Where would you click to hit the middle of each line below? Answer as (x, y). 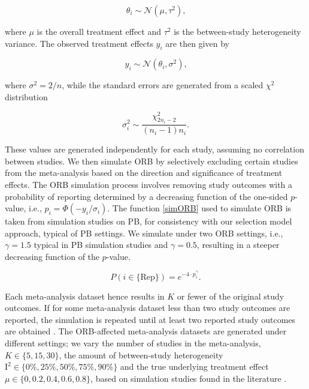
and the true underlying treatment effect (194, 366)
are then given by (197, 43)
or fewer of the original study (231, 296)
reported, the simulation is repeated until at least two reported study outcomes (150, 319)
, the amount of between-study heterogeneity (141, 354)
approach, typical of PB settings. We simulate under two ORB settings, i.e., (144, 233)
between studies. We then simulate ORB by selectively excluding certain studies (152, 161)
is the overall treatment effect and (99, 31)
